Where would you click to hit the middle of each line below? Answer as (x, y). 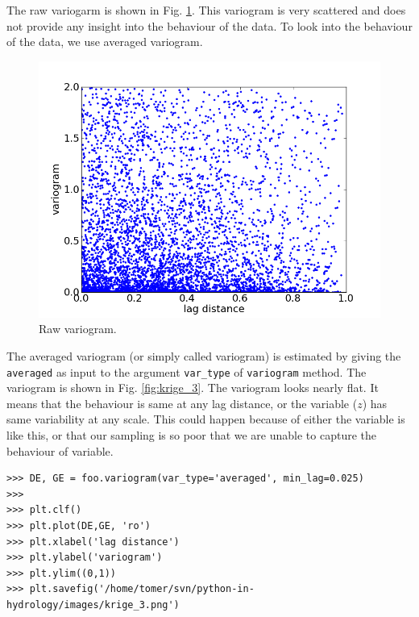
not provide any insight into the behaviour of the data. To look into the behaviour (209, 25)
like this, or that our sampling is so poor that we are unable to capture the (192, 435)
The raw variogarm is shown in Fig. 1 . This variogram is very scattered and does (206, 10)
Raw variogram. (78, 329)
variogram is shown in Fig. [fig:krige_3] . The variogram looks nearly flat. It (193, 388)
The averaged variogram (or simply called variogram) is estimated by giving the (204, 355)
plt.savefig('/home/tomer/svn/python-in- (142, 589)
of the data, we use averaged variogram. (105, 42)
